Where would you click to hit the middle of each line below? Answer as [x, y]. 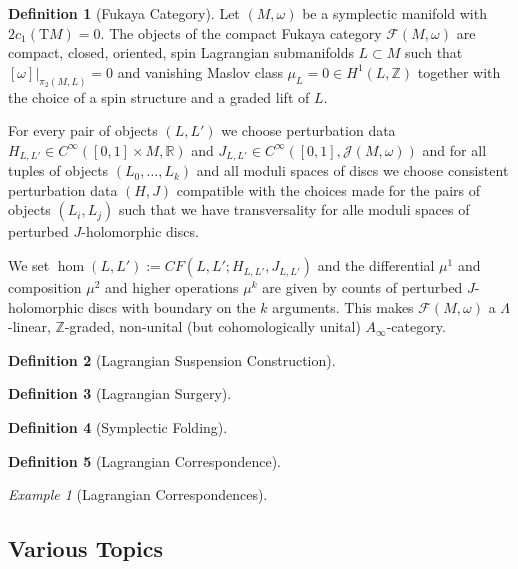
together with [459, 71]
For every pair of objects [83, 130]
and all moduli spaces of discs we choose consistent [352, 170]
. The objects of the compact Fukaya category [241, 32]
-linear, [29, 326]
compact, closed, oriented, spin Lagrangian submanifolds [181, 52]
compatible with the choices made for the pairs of [328, 189]
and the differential [376, 265]
